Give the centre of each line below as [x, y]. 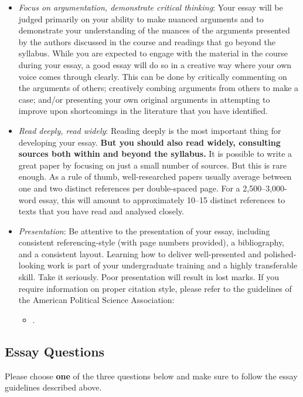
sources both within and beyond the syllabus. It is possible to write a [155, 154]
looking [32, 265]
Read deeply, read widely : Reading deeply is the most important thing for [150, 130]
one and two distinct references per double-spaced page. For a [129, 188]
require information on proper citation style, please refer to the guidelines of [155, 288]
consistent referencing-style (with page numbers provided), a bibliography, [151, 242]
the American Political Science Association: [96, 300]
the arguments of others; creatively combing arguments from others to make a [159, 88]
